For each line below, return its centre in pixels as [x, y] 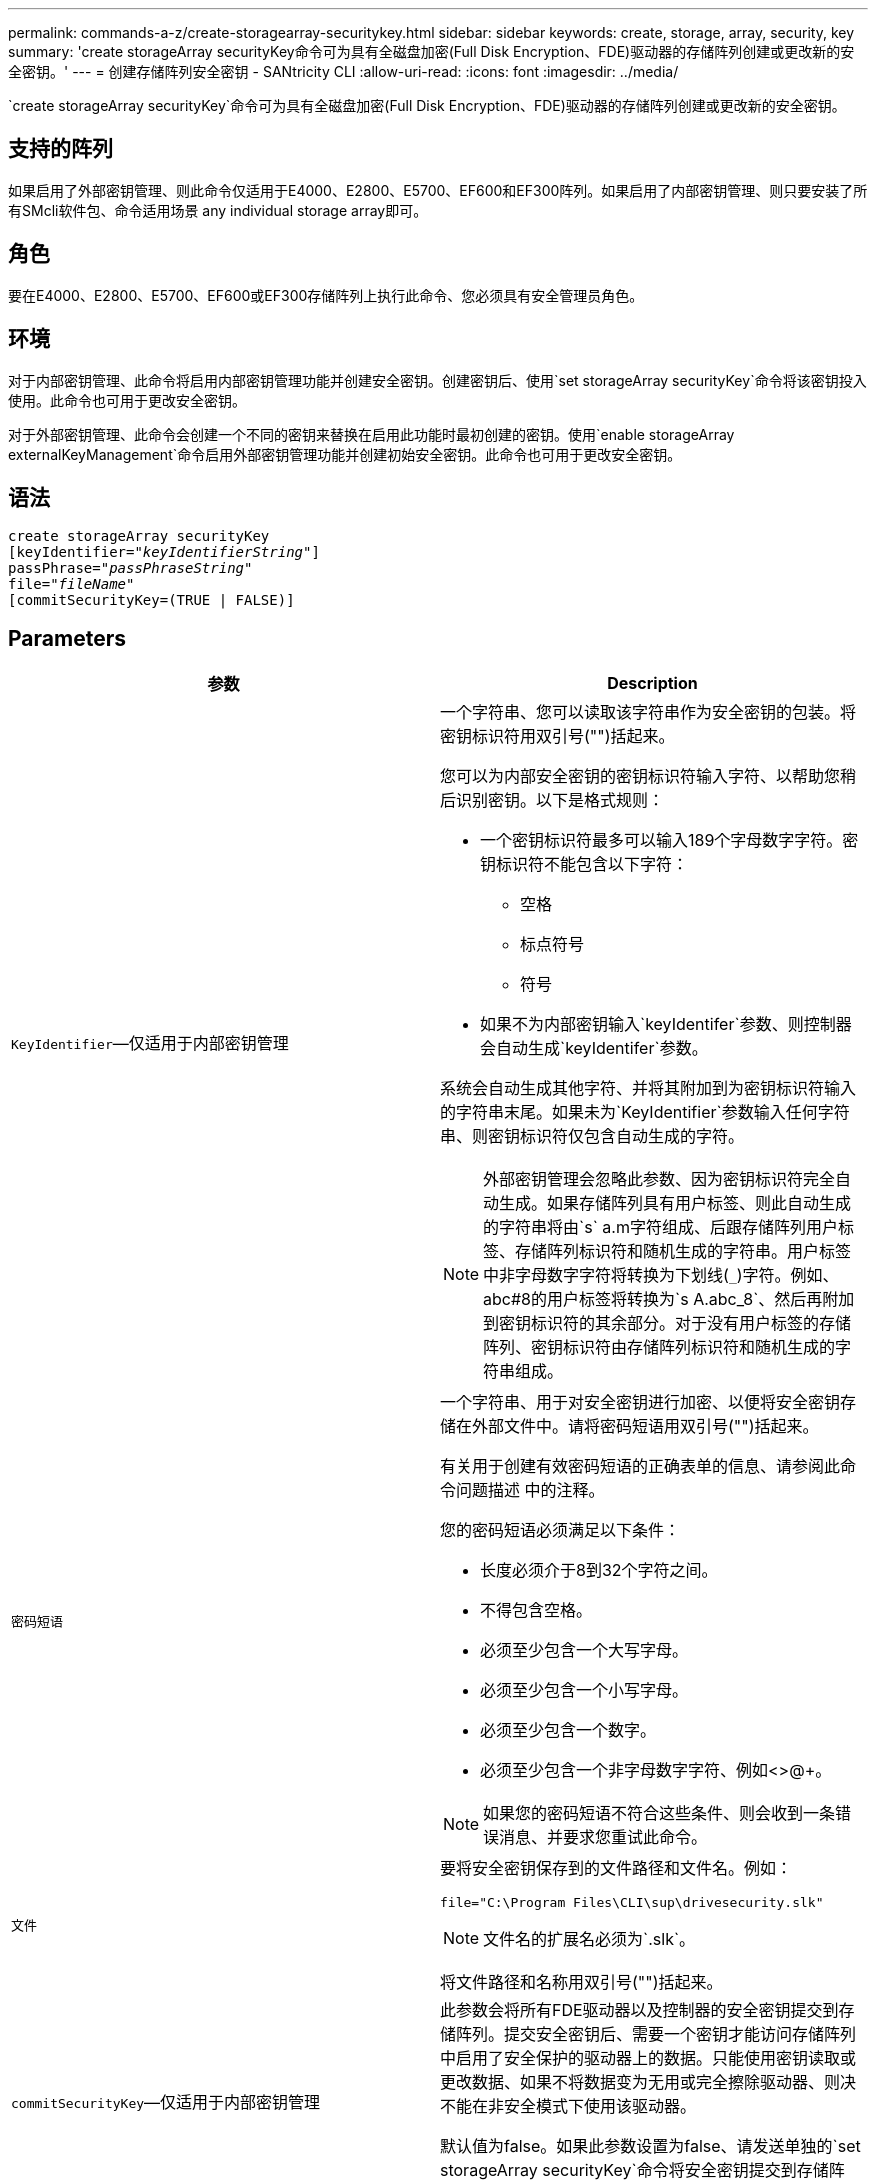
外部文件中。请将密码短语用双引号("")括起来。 [645, 1426]
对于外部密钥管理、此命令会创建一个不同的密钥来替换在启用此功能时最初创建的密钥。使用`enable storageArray [371, 434]
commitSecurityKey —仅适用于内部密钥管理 [166, 2102]
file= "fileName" [71, 584]
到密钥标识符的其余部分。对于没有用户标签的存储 [667, 1323]
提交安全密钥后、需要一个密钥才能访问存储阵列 [680, 2034]
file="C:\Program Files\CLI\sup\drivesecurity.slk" [632, 1903]
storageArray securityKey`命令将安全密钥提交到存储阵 [642, 2170]
